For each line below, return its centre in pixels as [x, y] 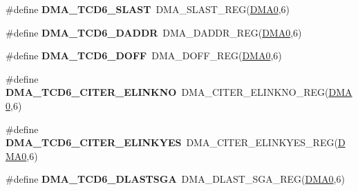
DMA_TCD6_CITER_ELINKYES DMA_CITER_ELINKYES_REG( [172, 142]
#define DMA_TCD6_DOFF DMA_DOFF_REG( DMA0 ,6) [144, 56]
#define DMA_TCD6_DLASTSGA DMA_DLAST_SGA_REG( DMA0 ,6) [175, 179]
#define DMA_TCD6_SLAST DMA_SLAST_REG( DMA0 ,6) [148, 9]
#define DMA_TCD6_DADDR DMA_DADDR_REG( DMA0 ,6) [154, 32]
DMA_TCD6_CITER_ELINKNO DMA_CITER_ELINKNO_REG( [167, 92]
